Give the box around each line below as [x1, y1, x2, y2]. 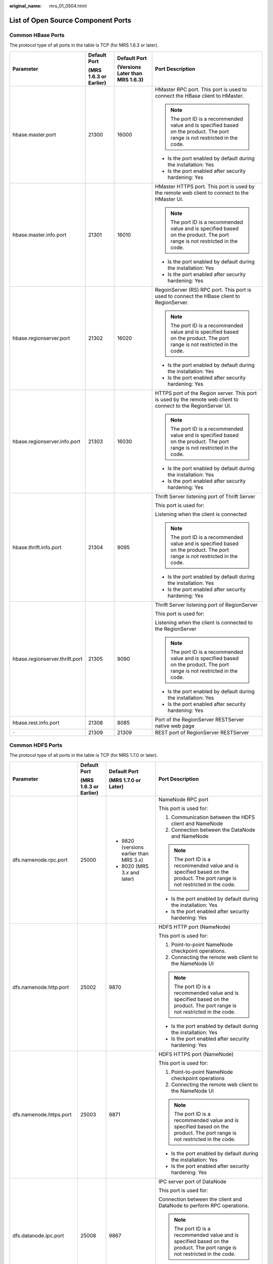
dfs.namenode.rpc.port [12, 856, 68, 863]
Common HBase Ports [9, 31, 65, 38]
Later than [117, 70, 143, 77]
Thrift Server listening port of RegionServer [155, 601, 258, 608]
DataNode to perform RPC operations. [158, 1202, 250, 1209]
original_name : [9, 3, 42, 9]
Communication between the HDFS [171, 814, 255, 821]
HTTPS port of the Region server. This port [155, 389, 257, 396]
